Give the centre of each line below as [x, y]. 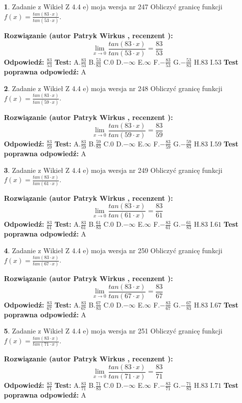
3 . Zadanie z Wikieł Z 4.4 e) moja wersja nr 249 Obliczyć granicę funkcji [113, 170]
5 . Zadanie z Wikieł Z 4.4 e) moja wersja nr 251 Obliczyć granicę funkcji [113, 331]
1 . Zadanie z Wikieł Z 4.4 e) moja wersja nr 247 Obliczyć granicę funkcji [113, 6]
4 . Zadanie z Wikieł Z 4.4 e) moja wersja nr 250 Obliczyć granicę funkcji [113, 250]
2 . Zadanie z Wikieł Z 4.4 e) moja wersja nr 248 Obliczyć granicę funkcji [113, 88]
